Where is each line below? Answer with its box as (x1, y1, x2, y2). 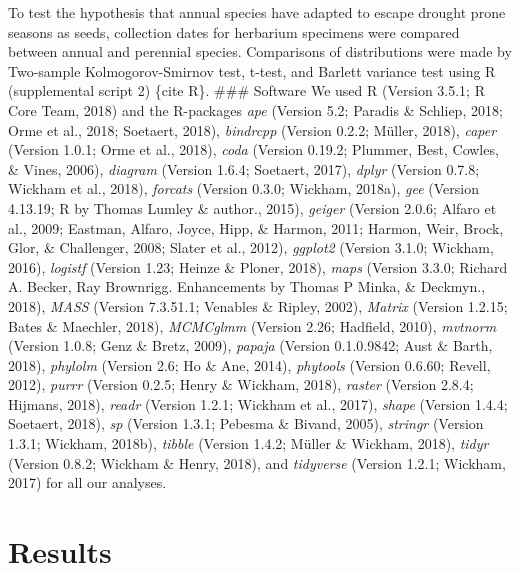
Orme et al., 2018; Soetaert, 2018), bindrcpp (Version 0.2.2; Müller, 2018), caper (8, 119, 497, 140)
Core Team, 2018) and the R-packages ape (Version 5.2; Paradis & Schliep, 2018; (8, 99, 503, 120)
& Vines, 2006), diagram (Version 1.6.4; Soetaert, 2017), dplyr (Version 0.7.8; (8, 158, 480, 179)
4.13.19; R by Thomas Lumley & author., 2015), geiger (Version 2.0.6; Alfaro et (8, 197, 497, 218)
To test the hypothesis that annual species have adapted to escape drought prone (8, 2, 506, 22)
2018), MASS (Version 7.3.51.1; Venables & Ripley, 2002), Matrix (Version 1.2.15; (8, 295, 508, 316)
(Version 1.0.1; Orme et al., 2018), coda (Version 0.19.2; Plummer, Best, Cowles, (8, 139, 499, 160)
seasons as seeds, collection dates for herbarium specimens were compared (8, 21, 460, 42)
